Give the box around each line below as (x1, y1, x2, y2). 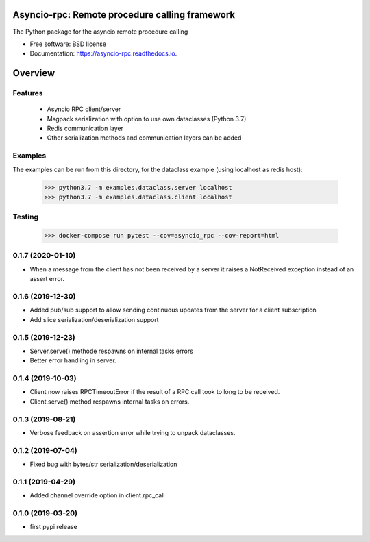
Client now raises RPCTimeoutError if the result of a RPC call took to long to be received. (29, 388, 280, 396)
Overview (12, 67, 56, 79)
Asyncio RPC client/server (47, 105, 121, 113)
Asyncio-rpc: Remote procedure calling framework (12, 9, 236, 21)
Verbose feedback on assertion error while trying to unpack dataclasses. (29, 428, 236, 436)
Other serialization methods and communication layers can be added (47, 134, 242, 142)
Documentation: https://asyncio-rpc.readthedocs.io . (29, 49, 177, 58)
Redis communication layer (47, 124, 123, 133)
